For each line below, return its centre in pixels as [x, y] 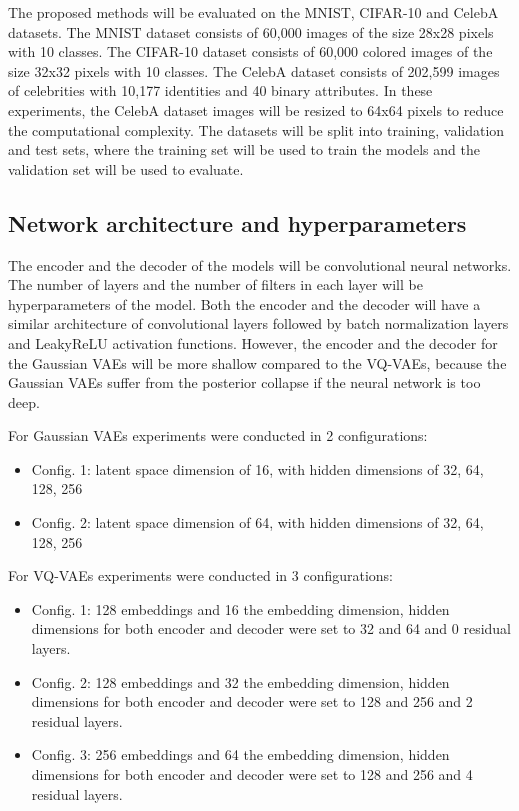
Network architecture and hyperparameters [237, 222]
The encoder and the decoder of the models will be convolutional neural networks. [260, 264]
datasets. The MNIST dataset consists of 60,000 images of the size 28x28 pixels [251, 31]
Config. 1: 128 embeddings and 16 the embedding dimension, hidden [240, 608]
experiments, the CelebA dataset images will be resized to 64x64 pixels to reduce [256, 109]
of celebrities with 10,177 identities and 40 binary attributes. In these [220, 90]
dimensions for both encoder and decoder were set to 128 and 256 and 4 [252, 774]
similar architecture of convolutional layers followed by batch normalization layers [258, 323]
